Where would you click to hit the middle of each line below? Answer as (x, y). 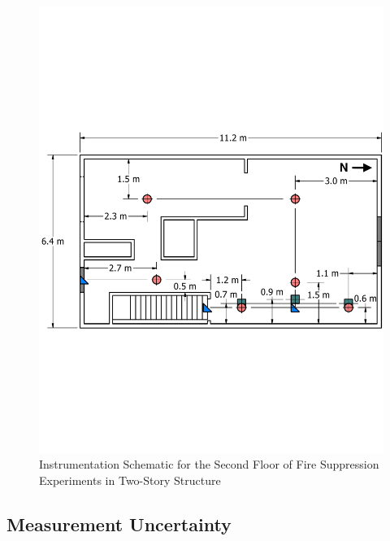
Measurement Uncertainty (119, 524)
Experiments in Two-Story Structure (130, 480)
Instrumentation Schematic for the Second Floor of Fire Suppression (209, 464)
